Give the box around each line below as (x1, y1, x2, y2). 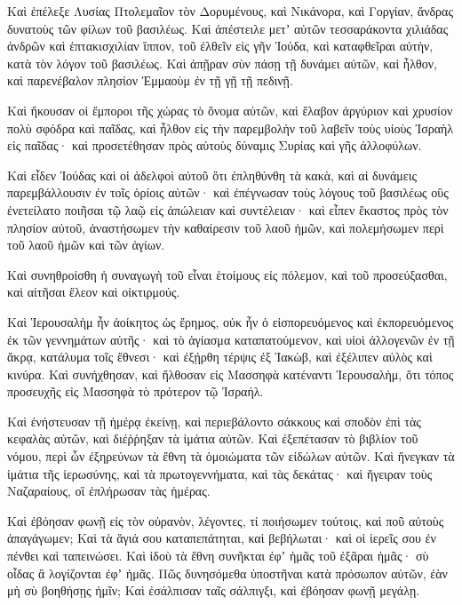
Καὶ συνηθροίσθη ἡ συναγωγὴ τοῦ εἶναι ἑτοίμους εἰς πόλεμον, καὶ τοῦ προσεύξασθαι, (7, 265, 448, 283)
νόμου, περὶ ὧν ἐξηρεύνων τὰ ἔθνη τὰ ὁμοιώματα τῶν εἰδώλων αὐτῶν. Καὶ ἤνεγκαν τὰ (7, 447, 455, 466)
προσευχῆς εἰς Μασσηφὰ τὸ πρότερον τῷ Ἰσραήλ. (7, 382, 264, 401)
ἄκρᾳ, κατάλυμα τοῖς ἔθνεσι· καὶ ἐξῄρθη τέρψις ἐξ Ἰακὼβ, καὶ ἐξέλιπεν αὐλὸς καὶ (7, 347, 433, 366)
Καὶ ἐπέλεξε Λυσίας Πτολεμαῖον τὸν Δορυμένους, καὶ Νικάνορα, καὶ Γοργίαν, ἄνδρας (7, 2, 453, 20)
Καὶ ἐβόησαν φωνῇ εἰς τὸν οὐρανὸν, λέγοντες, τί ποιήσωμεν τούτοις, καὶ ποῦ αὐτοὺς (7, 511, 444, 529)
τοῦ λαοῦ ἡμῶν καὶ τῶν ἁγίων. (7, 235, 165, 254)
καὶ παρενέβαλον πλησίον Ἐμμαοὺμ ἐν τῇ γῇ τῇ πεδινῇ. (7, 71, 293, 90)
